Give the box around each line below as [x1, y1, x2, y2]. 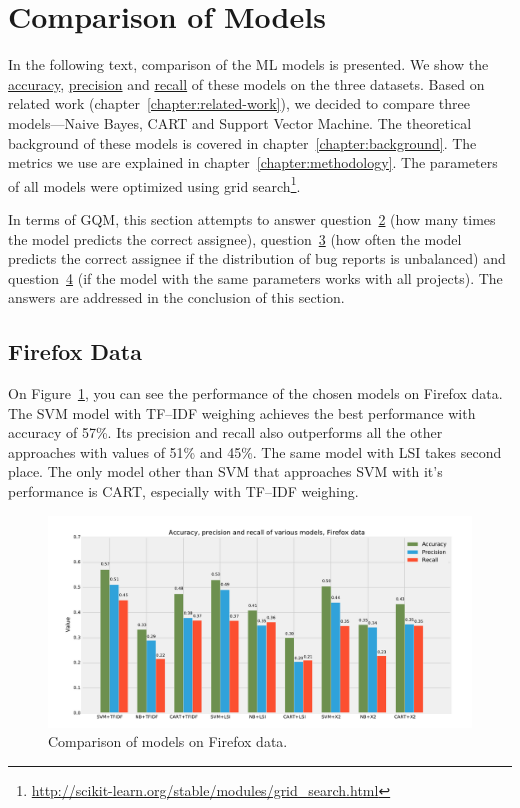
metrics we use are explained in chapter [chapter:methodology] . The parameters [8, 152, 498, 173]
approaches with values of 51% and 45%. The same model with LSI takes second [8, 441, 502, 462]
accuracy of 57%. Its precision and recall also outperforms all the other [8, 422, 443, 443]
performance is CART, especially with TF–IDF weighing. [8, 481, 359, 502]
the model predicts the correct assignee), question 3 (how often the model [8, 228, 462, 249]
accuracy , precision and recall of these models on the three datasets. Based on [8, 73, 485, 94]
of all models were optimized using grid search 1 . [8, 172, 301, 196]
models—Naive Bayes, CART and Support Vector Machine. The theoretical [8, 112, 472, 133]
